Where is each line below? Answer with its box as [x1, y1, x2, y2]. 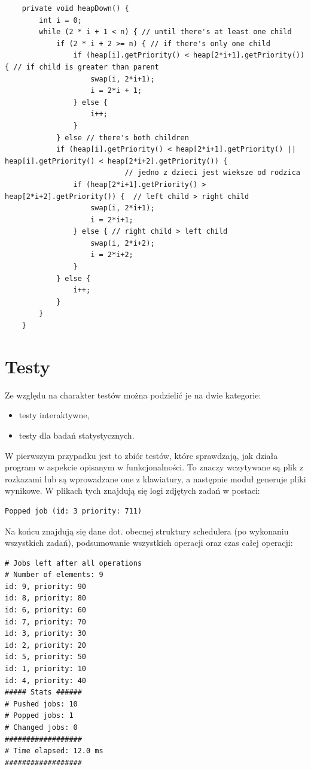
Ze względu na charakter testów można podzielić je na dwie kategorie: [5, 388, 261, 401]
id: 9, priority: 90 [5, 582, 87, 591]
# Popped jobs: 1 [5, 711, 74, 720]
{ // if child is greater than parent [5, 62, 159, 71]
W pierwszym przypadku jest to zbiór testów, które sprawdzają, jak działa [5, 449, 278, 461]
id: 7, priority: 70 [5, 617, 87, 626]
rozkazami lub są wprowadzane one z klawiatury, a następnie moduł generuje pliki [5, 472, 306, 485]
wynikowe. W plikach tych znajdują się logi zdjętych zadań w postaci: [5, 484, 260, 497]
